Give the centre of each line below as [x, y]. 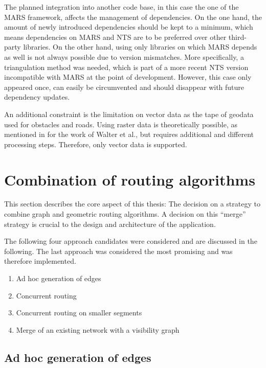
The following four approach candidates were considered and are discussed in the [131, 241]
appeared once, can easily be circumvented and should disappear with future [124, 87]
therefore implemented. [40, 261]
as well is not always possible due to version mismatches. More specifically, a [124, 56]
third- [237, 37]
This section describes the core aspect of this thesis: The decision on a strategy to [132, 204]
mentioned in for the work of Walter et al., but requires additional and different [129, 134]
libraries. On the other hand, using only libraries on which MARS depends [140, 47]
